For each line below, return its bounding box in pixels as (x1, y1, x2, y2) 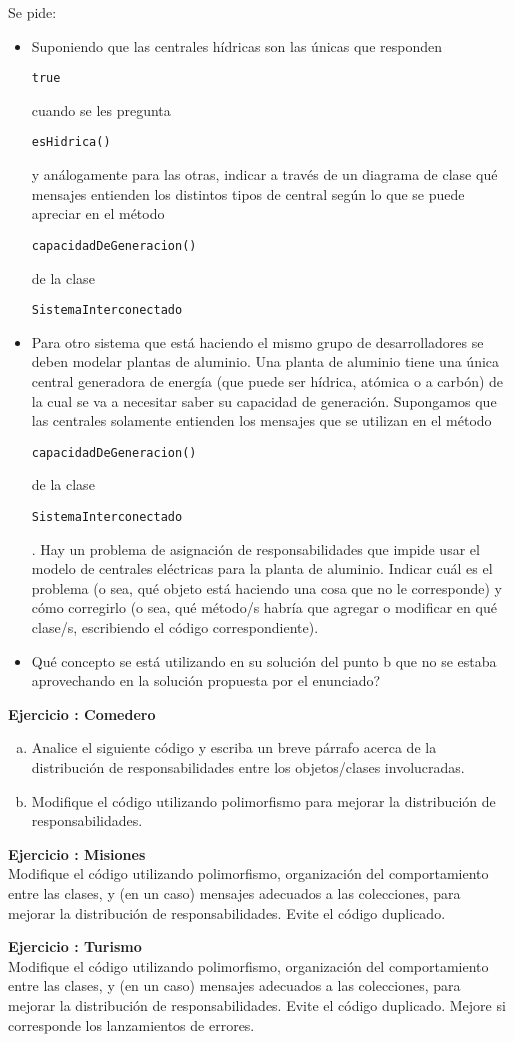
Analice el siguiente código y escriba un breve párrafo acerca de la (31, 737, 437, 758)
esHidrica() (31, 135, 111, 150)
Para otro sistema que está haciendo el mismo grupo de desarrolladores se (31, 331, 484, 352)
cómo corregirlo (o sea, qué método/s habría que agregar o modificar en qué (31, 597, 497, 618)
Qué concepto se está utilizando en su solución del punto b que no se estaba (31, 650, 497, 671)
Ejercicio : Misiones (8, 843, 146, 864)
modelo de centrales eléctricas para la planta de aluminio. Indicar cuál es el (31, 558, 493, 579)
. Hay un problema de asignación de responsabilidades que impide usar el (31, 538, 480, 559)
